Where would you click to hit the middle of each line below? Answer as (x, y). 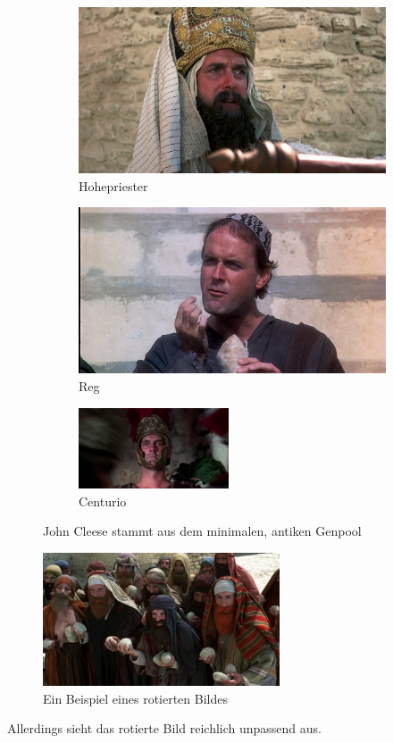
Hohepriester (113, 185)
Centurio (103, 501)
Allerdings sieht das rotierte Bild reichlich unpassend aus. (164, 728)
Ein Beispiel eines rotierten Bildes (135, 698)
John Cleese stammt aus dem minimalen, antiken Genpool (202, 531)
